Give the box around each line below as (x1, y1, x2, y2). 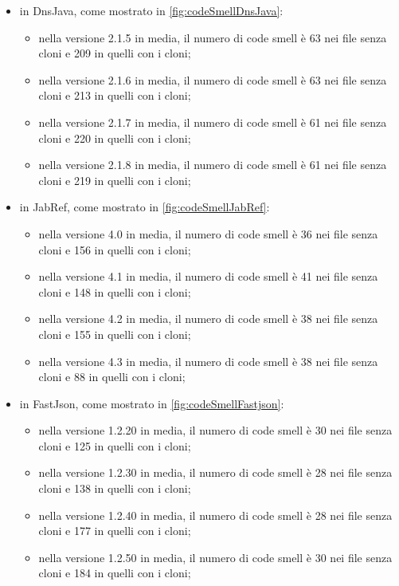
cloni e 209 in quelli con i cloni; (38, 45, 191, 61)
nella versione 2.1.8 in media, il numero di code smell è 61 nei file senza (38, 156, 387, 173)
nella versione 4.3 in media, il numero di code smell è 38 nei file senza (38, 352, 378, 369)
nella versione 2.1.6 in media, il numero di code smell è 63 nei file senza (38, 71, 387, 88)
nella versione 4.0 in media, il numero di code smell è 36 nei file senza (38, 225, 378, 242)
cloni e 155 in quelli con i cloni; (38, 325, 191, 342)
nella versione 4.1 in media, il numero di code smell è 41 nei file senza (38, 268, 378, 285)
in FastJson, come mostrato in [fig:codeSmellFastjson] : (19, 395, 284, 411)
